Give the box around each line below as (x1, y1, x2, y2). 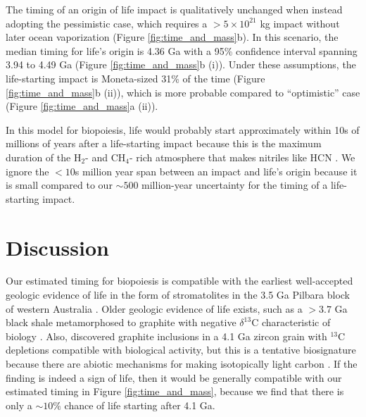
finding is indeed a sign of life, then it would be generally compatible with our (6, 370, 342, 385)
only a (6, 397, 32, 412)
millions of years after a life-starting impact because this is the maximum (6, 136, 322, 151)
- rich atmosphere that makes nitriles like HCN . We (129, 149, 355, 164)
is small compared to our (6, 178, 113, 192)
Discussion (6, 232, 109, 261)
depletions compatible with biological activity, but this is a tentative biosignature (6, 342, 356, 357)
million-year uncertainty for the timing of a (141, 178, 328, 192)
